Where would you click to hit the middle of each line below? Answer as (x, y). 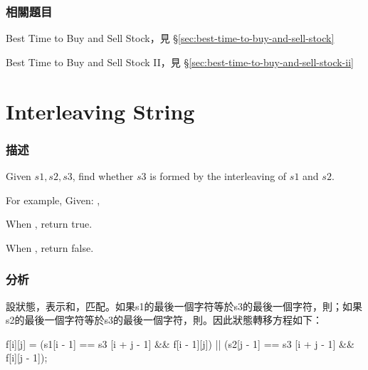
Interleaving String (100, 111)
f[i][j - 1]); (27, 358)
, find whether (103, 176)
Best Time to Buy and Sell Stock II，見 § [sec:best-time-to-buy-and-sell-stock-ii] (180, 62)
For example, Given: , (53, 200)
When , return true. (49, 224)
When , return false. (50, 247)
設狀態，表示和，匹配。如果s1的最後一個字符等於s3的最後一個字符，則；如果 (184, 306)
